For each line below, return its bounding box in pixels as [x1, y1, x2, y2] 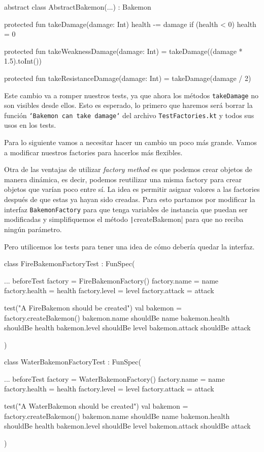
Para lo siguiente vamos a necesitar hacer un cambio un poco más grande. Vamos [4, 137, 257, 148]
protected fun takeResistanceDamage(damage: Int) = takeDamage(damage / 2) [4, 72, 251, 83]
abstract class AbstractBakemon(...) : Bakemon [4, 2, 151, 12]
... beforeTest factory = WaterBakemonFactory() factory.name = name [4, 373, 225, 384]
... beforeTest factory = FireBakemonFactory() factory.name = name [4, 275, 219, 286]
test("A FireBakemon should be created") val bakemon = [4, 302, 182, 313]
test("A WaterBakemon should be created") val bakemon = [4, 401, 188, 411]
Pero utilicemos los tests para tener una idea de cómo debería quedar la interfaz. [4, 241, 255, 251]
